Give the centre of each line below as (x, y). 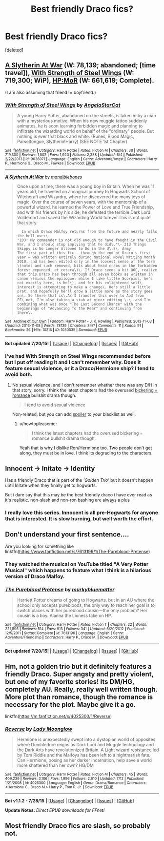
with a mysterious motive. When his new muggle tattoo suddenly (82, 121)
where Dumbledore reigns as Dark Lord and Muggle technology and (85, 745)
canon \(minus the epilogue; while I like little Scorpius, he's (85, 279)
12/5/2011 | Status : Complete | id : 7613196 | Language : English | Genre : (65, 633)
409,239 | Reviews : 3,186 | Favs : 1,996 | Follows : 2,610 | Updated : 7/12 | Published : (75, 779)
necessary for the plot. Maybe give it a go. (71, 705)
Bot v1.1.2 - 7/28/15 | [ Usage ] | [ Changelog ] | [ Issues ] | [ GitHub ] (70, 801)
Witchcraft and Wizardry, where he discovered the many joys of (81, 197)
